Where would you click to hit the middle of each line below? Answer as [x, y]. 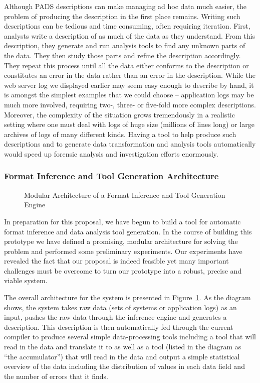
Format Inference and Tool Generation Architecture [111, 176]
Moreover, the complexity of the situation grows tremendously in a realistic [119, 114]
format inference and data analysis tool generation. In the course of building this [128, 231]
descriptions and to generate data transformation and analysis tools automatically [130, 144]
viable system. [26, 280]
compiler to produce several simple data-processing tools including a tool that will [130, 337]
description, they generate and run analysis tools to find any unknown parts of [125, 45]
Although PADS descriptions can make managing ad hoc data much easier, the [125, 6]
